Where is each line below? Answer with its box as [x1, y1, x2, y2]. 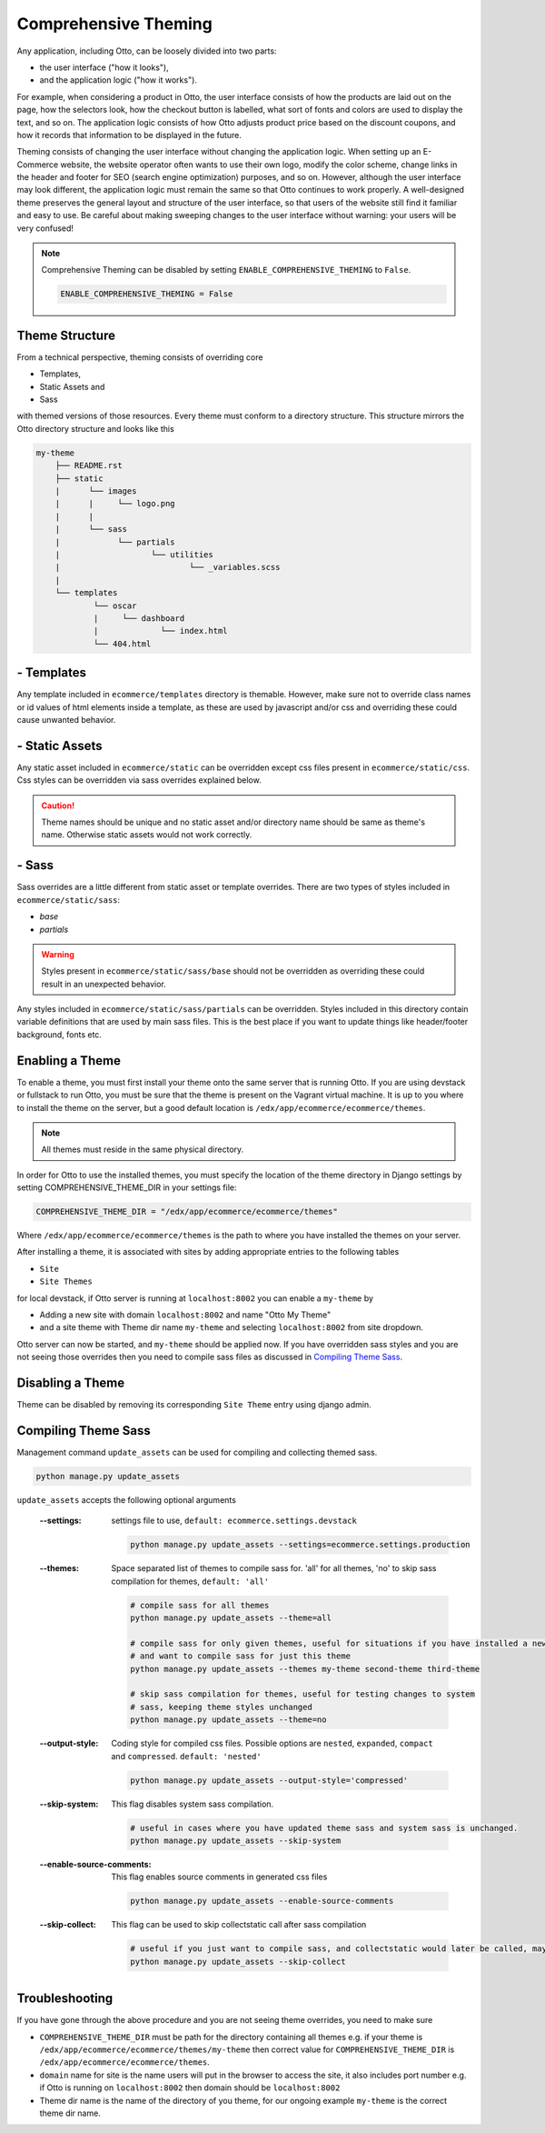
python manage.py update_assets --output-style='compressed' [130, 1775, 409, 1786]
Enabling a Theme [16, 1053, 122, 1068]
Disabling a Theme [16, 1376, 125, 1391]
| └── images [54, 486, 137, 496]
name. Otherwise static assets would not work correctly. [41, 829, 253, 840]
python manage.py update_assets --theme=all [130, 1613, 332, 1623]
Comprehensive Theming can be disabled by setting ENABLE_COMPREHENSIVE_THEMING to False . [41, 265, 411, 275]
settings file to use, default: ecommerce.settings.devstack [111, 1515, 358, 1527]
